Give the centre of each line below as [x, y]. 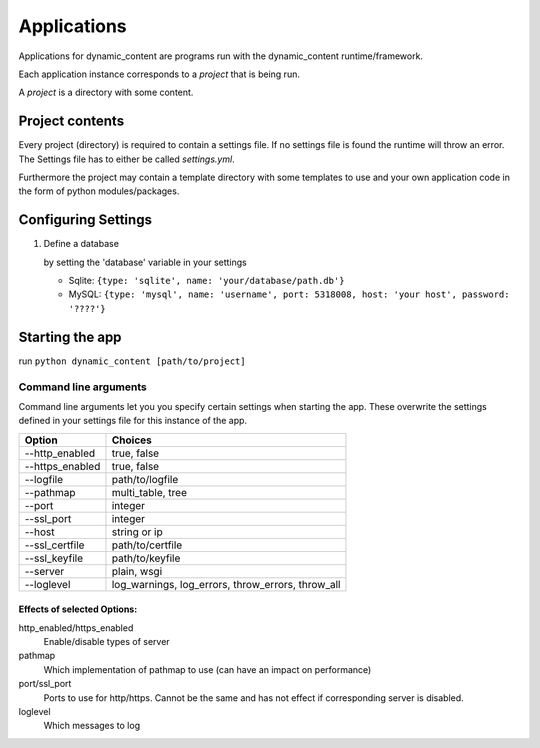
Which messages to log [91, 726]
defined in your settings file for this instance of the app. [133, 421]
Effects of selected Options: [78, 609]
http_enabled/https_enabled [76, 627]
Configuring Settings [85, 220]
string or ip [137, 532]
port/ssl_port [45, 684]
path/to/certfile [147, 545]
